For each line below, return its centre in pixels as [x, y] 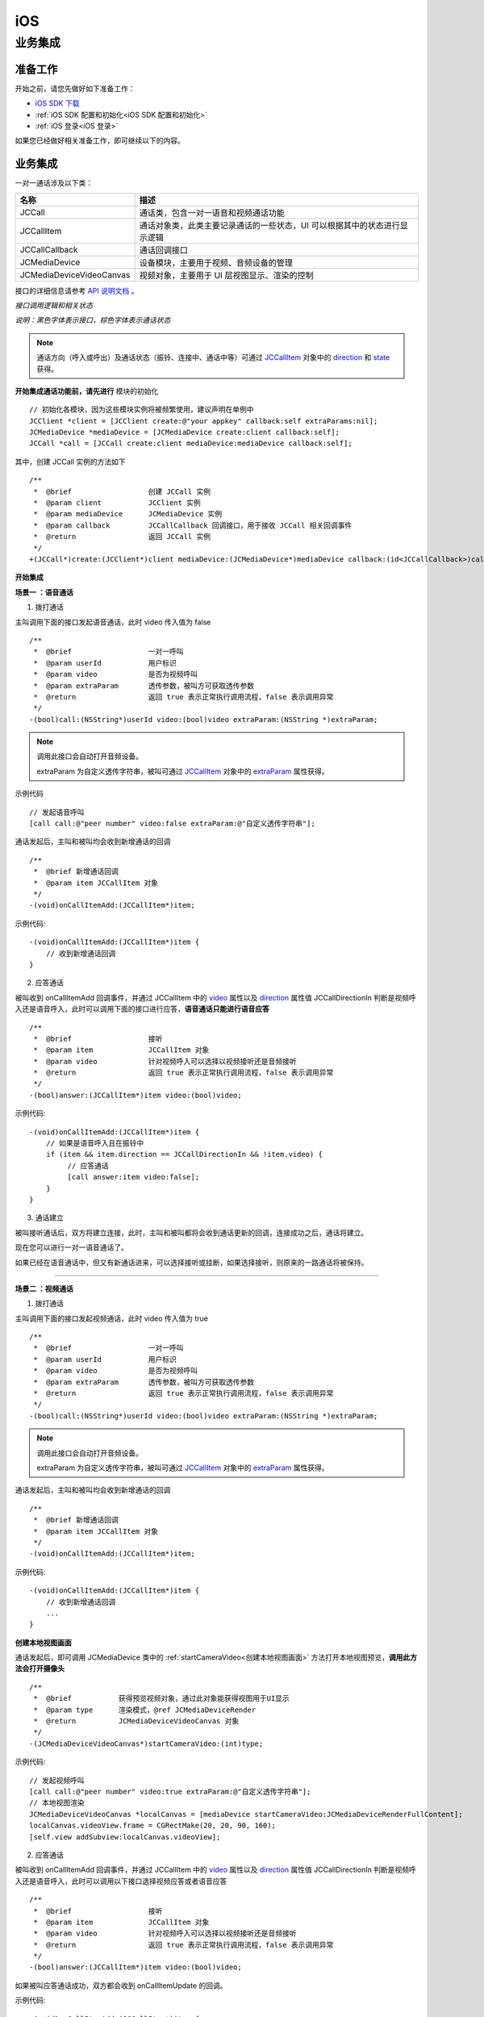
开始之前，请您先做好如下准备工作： [75, 88]
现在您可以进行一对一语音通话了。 [71, 1247]
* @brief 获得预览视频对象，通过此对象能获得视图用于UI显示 [161, 1699]
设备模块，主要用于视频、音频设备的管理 [216, 262]
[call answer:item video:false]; [134, 1177]
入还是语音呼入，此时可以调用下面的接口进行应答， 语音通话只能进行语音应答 [142, 1009]
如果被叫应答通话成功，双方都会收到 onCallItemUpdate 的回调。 [121, 1986]
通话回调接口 [164, 250]
